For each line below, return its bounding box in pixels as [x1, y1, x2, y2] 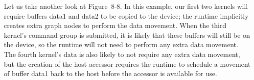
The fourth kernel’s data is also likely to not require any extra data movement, [4, 49, 240, 59]
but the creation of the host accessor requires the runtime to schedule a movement [4, 58, 251, 69]
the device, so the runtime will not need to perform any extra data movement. [4, 39, 238, 50]
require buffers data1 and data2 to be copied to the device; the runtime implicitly [4, 10, 249, 21]
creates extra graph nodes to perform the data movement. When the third [4, 20, 227, 30]
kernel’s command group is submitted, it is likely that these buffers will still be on [4, 29, 250, 40]
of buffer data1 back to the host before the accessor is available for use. [4, 68, 217, 79]
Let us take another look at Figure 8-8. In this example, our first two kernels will [4, 1, 248, 11]
